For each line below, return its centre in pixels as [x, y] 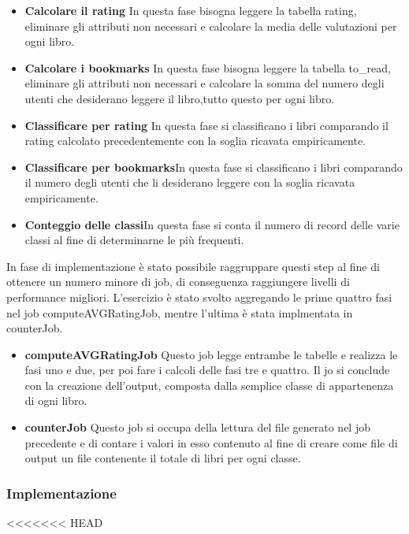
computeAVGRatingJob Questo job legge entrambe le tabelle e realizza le [211, 354]
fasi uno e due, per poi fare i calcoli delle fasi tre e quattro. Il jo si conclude [207, 370]
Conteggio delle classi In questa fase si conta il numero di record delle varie [212, 224]
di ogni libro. [56, 400]
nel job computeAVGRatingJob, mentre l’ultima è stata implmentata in [180, 312]
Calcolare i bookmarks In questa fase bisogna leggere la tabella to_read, [208, 67]
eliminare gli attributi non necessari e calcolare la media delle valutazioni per [211, 26]
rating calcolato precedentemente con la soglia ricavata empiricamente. [195, 141]
